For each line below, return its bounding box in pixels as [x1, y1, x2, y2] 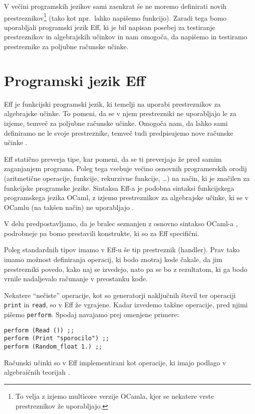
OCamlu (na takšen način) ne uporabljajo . [4, 202, 134, 212]
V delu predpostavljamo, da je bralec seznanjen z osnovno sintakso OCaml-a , [4, 218, 238, 229]
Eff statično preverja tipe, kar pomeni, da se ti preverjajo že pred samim [4, 153, 222, 164]
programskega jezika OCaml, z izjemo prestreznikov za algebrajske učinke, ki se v [4, 192, 249, 203]
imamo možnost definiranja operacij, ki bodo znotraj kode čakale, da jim [4, 254, 223, 265]
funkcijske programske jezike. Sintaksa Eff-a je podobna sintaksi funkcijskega [4, 182, 234, 193]
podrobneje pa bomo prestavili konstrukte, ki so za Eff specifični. [4, 228, 200, 238]
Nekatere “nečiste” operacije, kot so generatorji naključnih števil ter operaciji [4, 290, 236, 300]
